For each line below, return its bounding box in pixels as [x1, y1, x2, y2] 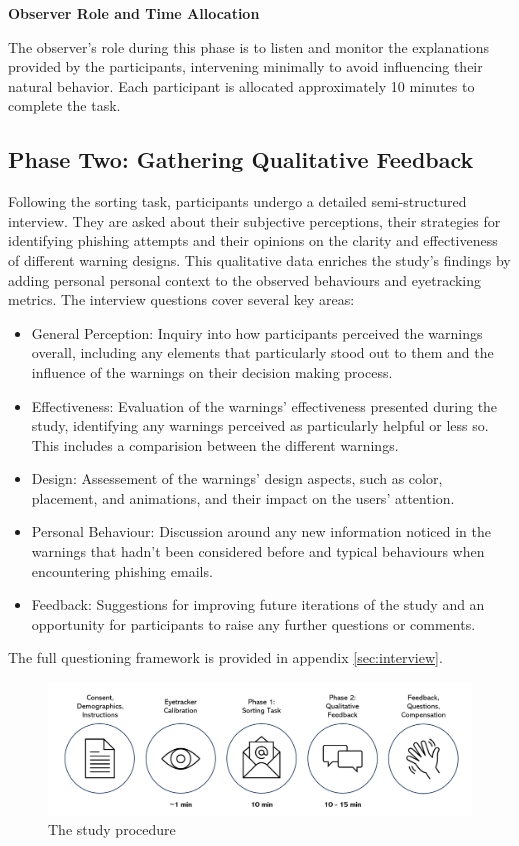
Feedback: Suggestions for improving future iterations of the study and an [31, 594, 485, 615]
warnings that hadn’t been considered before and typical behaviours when [31, 541, 485, 562]
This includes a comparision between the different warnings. [31, 434, 399, 455]
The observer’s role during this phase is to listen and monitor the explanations [8, 36, 490, 57]
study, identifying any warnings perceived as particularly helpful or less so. [31, 415, 489, 436]
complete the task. [8, 95, 121, 116]
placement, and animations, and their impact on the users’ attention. [31, 487, 455, 508]
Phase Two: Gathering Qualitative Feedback [8, 144, 474, 175]
